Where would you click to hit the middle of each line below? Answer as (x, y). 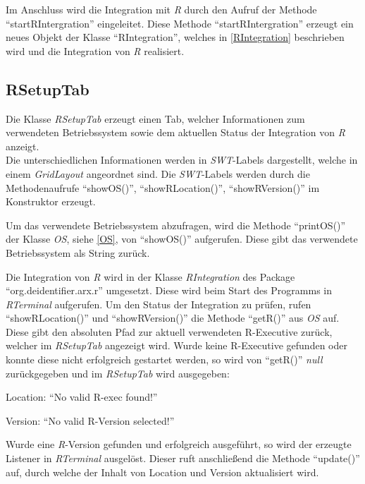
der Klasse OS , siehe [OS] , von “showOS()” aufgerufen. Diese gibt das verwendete (182, 239)
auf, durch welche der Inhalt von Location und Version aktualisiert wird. (162, 472)
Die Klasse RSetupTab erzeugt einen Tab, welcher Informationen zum (155, 118)
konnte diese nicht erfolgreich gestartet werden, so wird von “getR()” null (164, 359)
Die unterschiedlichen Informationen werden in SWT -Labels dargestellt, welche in (182, 160)
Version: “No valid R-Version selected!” (90, 420)
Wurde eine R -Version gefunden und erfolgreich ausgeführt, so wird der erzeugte (179, 444)
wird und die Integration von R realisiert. (95, 50)
